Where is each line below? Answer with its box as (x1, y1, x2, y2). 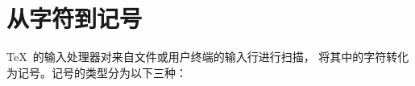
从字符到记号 (6, 2, 143, 35)
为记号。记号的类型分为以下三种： (6, 63, 187, 80)
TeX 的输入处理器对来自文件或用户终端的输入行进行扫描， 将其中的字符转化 (6, 48, 409, 65)
